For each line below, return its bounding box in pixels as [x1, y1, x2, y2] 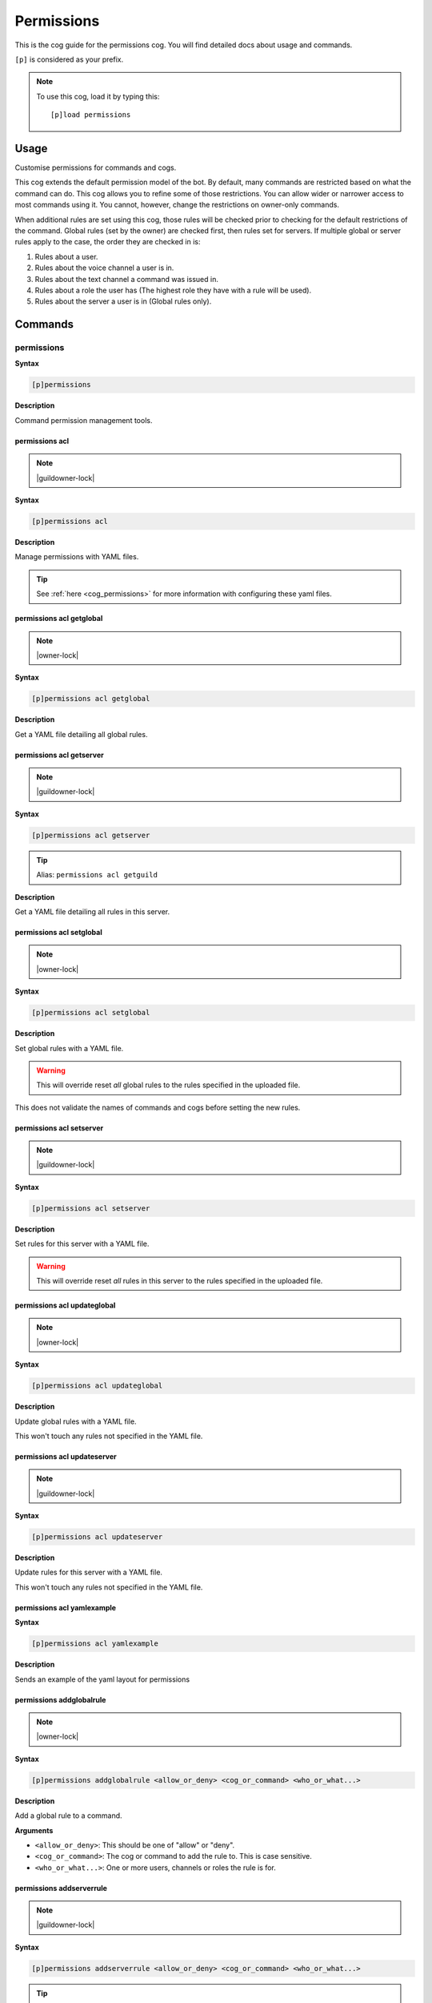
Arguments [14, 1825, 54, 1835]
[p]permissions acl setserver [31, 1203, 150, 1213]
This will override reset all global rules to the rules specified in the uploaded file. [36, 1080, 301, 1090]
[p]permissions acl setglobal [31, 1008, 150, 1018]
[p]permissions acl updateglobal [31, 1381, 163, 1390]
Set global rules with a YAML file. [14, 1043, 124, 1053]
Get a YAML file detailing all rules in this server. [14, 906, 170, 917]
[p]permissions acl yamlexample [31, 1639, 159, 1648]
